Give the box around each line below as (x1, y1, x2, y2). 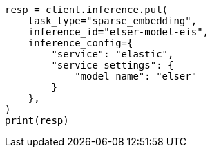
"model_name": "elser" (75, 71, 197, 82)
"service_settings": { (51, 60, 174, 71)
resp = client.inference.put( (5, 4, 168, 15)
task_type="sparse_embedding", (28, 15, 197, 26)
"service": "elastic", (51, 48, 174, 60)
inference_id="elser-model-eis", (28, 26, 209, 37)
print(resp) (5, 115, 69, 126)
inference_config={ (28, 37, 133, 48)
